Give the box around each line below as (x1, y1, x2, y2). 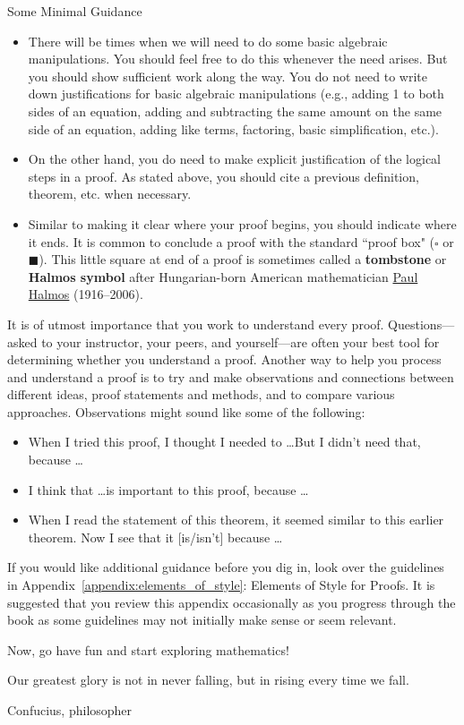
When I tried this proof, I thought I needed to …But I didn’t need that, (28, 432, 421, 451)
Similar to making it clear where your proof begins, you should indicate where (28, 214, 457, 233)
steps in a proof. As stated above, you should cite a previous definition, (28, 166, 419, 185)
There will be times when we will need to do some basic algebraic (28, 31, 388, 50)
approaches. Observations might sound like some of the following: (7, 402, 365, 421)
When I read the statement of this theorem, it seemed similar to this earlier (28, 510, 444, 529)
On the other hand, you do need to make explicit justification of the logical (28, 149, 441, 168)
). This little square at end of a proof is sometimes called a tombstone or (39, 250, 447, 269)
